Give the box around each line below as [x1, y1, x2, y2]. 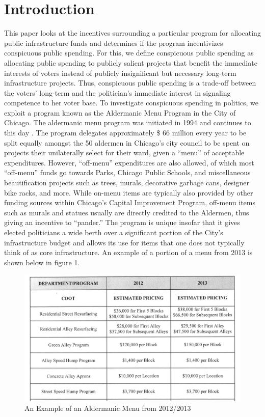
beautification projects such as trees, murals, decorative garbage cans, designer [4, 177, 250, 188]
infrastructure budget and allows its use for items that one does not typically [4, 237, 245, 247]
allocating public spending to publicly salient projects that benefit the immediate [4, 57, 257, 68]
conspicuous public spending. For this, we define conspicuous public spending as [4, 47, 254, 58]
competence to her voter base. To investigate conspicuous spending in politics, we [4, 97, 259, 108]
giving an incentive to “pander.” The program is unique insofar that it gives [4, 217, 240, 228]
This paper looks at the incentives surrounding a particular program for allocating [4, 27, 261, 38]
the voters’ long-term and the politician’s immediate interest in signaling [4, 87, 231, 98]
